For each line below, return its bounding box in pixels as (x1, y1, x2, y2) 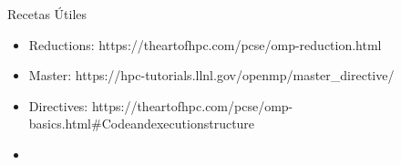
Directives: (28, 96, 88, 115)
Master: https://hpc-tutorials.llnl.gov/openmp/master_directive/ (28, 66, 395, 85)
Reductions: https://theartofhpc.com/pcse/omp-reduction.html (28, 35, 382, 54)
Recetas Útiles (7, 5, 87, 23)
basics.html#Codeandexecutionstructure (28, 114, 255, 133)
